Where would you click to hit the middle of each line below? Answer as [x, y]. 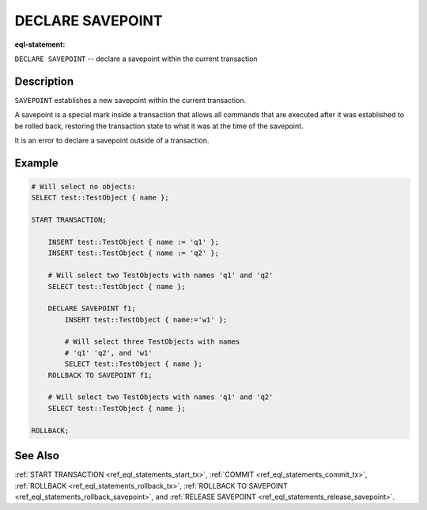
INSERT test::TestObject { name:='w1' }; [146, 320]
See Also [37, 456]
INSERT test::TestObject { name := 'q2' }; [133, 253]
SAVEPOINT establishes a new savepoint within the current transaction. [130, 100]
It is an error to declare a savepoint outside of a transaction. [112, 141]
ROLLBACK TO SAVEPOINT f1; [100, 375]
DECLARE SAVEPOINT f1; [92, 308]
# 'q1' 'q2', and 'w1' [109, 353]
